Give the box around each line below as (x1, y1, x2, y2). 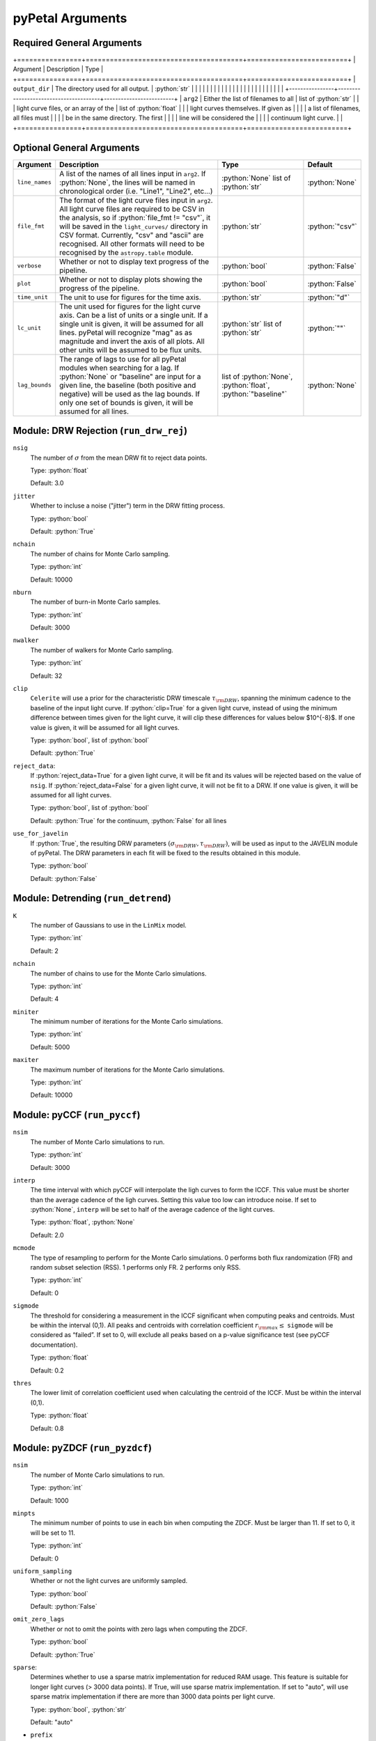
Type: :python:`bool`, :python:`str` (30, 1705, 127, 1713)
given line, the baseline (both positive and (59, 380, 196, 390)
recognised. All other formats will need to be (59, 239, 205, 249)
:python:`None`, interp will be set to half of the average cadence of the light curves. (30, 1205, 275, 1214)
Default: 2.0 (30, 1231, 64, 1239)
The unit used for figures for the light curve (59, 302, 201, 311)
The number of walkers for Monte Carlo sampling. (30, 646, 173, 654)
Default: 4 (30, 994, 59, 1003)
